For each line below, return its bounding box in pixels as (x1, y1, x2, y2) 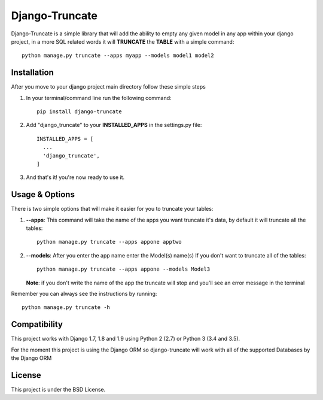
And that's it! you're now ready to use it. (26, 174, 125, 181)
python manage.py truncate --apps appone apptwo (36, 238, 182, 246)
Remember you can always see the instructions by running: (11, 290, 157, 297)
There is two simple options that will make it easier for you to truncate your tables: (11, 205, 214, 213)
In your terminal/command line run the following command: (26, 94, 172, 101)
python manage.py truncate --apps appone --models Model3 (36, 266, 211, 272)
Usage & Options (11, 189, 75, 200)
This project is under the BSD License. (11, 386, 106, 393)
